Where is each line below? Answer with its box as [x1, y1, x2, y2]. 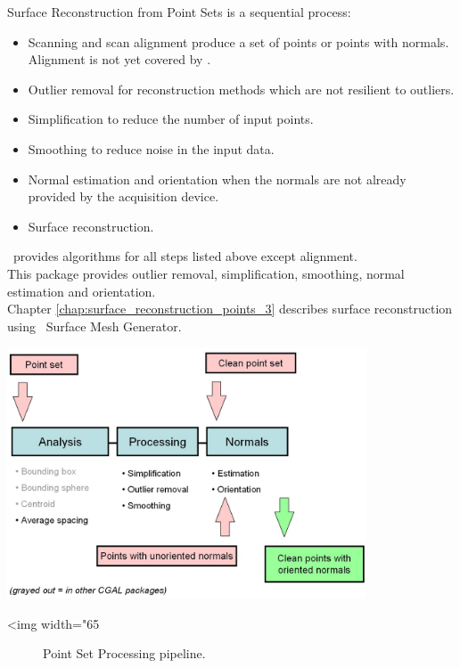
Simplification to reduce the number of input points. [28, 110, 314, 128]
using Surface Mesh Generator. [7, 316, 182, 335]
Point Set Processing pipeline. [43, 644, 206, 663]
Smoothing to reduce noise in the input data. [28, 139, 275, 158]
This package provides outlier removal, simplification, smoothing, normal [7, 264, 405, 282]
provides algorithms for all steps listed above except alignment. [12, 247, 357, 265]
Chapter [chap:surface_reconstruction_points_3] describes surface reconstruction [7, 299, 453, 318]
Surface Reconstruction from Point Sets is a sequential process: [7, 3, 351, 20]
